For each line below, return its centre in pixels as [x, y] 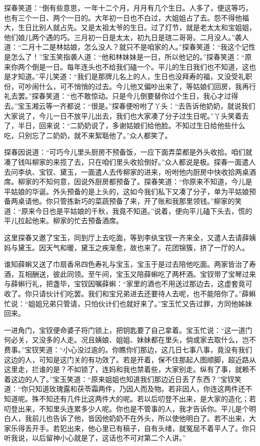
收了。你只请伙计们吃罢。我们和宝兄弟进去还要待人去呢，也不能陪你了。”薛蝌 [130, 294]
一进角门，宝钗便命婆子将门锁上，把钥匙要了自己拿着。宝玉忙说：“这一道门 [128, 330]
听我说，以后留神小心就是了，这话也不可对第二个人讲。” [95, 438]
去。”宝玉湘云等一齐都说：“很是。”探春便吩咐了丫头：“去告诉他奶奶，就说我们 [130, 105]
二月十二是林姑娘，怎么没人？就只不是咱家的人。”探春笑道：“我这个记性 [138, 47]
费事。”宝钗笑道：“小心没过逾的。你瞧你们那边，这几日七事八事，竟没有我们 [128, 349]
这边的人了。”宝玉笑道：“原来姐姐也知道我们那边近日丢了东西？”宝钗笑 [126, 379]
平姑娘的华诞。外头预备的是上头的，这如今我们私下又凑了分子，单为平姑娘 [126, 191]
